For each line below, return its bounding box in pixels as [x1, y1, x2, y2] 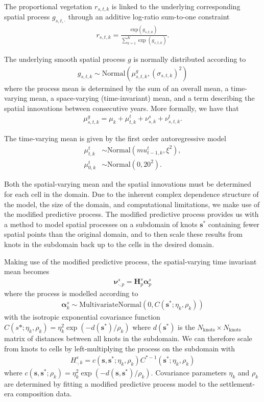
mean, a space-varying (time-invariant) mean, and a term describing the [29, 93, 255, 103]
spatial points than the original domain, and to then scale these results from [4, 229, 243, 239]
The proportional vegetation [4, 1, 92, 11]
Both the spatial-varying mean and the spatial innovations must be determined [4, 178, 251, 189]
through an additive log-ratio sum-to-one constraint [68, 11, 230, 22]
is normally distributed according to [133, 53, 246, 64]
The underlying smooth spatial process [4, 53, 126, 64]
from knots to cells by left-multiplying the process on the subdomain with [4, 343, 235, 353]
